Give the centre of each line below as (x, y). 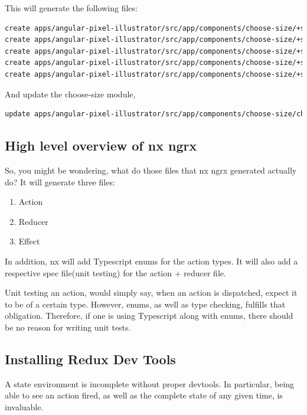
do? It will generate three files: (60, 182)
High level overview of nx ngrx (101, 146)
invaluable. (24, 406)
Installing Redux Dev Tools (90, 359)
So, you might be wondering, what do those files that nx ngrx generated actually (151, 170)
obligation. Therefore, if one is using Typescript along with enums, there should (149, 316)
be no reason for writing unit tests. (68, 327)
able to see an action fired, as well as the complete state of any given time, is (144, 395)
